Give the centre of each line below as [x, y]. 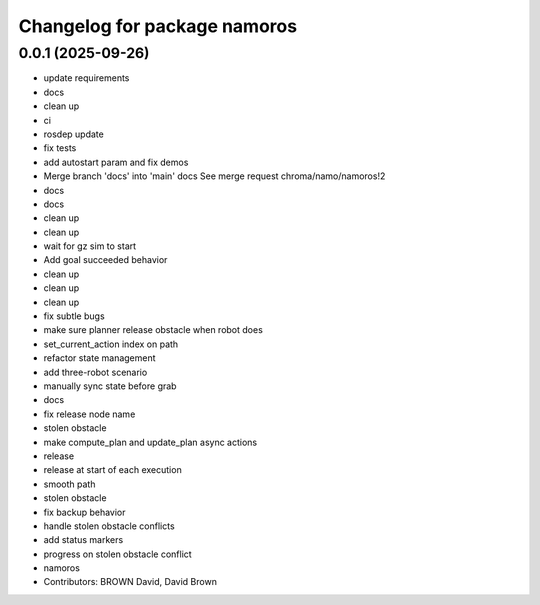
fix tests [60, 148]
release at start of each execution [112, 470]
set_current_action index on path [111, 344]
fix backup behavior [84, 512]
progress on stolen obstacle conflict [117, 554]
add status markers [83, 540]
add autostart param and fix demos [116, 162]
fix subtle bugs [74, 316]
